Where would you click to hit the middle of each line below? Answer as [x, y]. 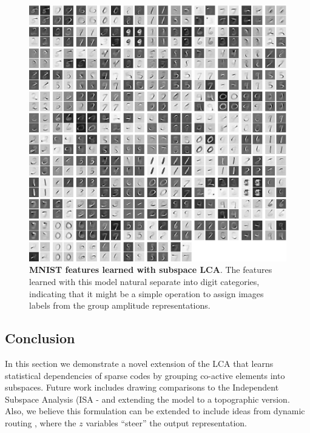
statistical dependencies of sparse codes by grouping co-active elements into [145, 375]
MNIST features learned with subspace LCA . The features [151, 270]
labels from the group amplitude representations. [120, 305]
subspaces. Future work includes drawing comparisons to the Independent [142, 387]
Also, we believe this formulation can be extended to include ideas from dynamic [155, 411]
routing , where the [41, 422]
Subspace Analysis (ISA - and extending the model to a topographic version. [147, 399]
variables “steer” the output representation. [166, 422]
